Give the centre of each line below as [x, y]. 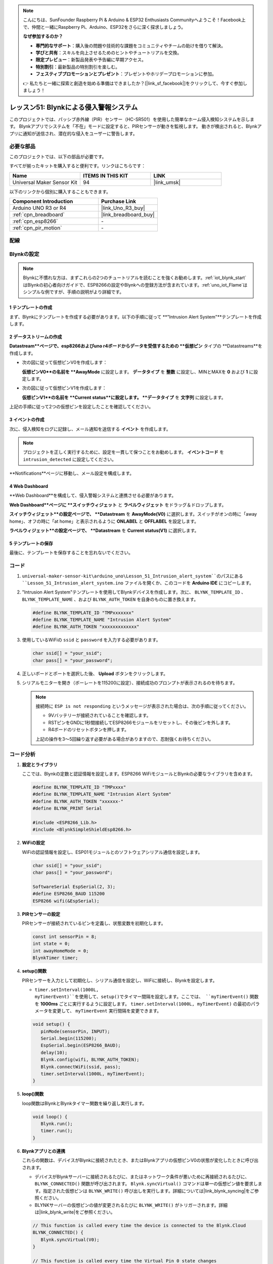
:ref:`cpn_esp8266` [35, 221]
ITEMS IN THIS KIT [105, 175]
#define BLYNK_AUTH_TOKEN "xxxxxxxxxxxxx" [86, 627]
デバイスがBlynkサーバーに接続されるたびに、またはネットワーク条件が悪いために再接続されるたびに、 [142, 1177]
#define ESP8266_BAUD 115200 [69, 894]
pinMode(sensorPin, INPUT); [76, 1031]
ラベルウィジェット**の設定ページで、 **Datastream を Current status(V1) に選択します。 [104, 530]
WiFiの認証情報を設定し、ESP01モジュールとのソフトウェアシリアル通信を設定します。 [112, 852]
